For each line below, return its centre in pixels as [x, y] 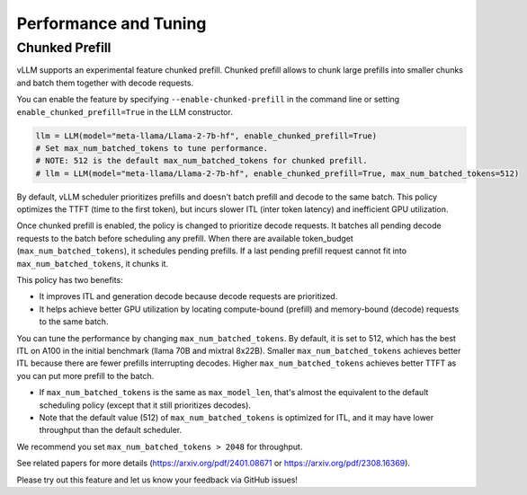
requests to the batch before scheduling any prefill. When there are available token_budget [185, 238]
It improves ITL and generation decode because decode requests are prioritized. [188, 296]
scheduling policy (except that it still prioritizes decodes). [145, 405]
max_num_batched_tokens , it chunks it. [93, 263]
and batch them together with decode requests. [105, 83]
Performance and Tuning [112, 23]
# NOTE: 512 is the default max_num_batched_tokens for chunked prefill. [201, 161]
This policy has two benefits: [70, 280]
